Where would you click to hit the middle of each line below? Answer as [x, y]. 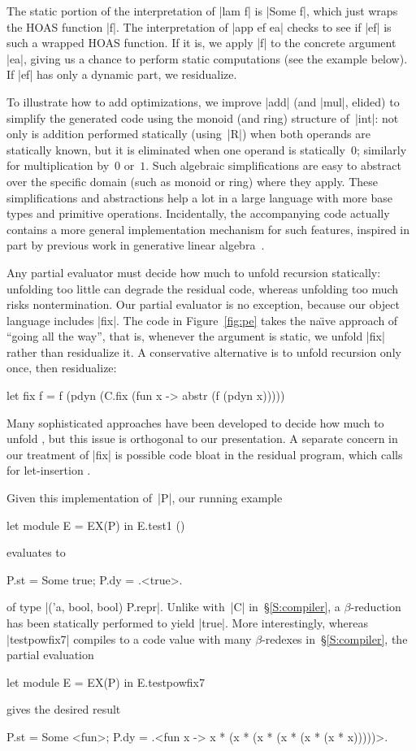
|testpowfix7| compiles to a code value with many [129, 638]
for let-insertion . [49, 470]
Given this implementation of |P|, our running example [145, 498]
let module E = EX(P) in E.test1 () [96, 525]
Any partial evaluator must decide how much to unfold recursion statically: [194, 272]
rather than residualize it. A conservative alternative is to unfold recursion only [204, 352]
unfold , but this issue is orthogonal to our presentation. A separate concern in [202, 438]
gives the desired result [64, 709]
